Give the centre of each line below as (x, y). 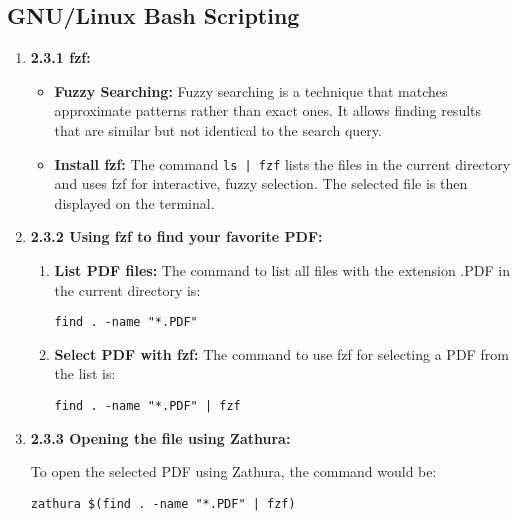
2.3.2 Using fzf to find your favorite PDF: (176, 236)
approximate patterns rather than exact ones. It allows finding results (268, 110)
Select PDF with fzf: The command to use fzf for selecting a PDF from (281, 353)
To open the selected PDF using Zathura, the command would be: (233, 471)
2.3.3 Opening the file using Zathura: (160, 437)
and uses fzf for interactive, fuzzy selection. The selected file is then (261, 183)
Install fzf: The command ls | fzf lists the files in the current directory (282, 163)
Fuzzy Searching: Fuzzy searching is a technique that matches (251, 90)
